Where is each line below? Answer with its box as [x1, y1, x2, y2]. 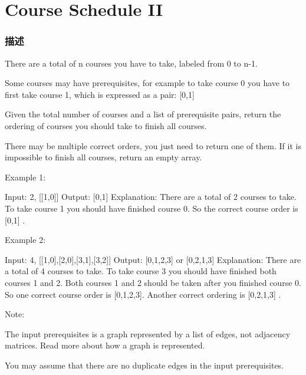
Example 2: [5, 233, 46, 246]
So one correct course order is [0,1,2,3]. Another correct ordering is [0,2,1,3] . [5, 288, 281, 300]
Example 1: [5, 170, 46, 183]
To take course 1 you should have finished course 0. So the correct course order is [5, 202, 298, 214]
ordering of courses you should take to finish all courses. [5, 119, 207, 131]
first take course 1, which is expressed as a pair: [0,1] [5, 88, 195, 100]
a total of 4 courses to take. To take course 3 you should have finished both [5, 265, 277, 277]
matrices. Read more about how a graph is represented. [5, 339, 205, 351]
